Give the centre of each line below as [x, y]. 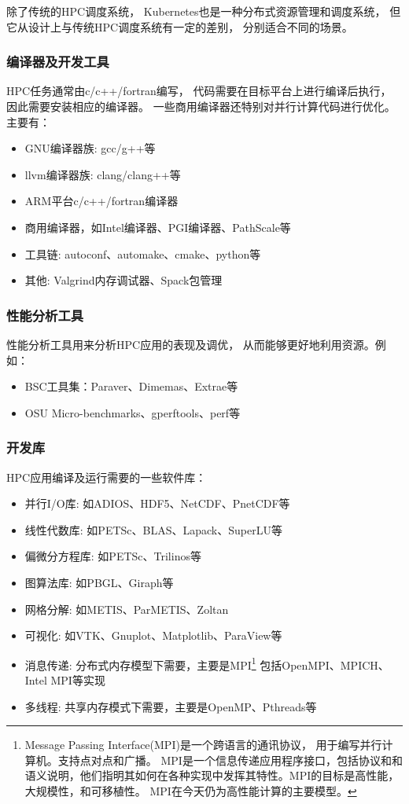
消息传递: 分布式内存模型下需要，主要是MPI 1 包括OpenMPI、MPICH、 [207, 663]
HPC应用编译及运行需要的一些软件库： [107, 477]
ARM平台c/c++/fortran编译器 [101, 201]
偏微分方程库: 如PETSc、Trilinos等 [113, 556]
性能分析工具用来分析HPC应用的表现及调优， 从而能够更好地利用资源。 [191, 344]
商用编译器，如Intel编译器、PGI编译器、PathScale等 [158, 227]
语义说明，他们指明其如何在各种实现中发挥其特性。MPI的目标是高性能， [212, 775]
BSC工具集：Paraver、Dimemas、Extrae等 [131, 386]
